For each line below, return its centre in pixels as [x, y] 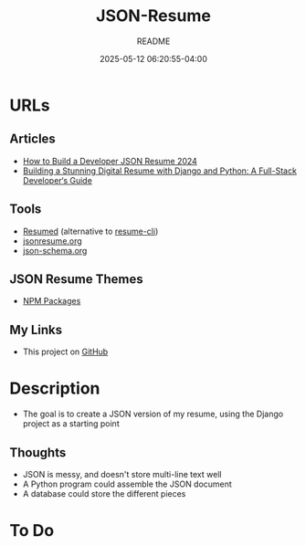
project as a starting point [71, 424]
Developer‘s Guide [58, 180]
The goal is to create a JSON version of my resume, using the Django [153, 414]
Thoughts [38, 452]
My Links [36, 330]
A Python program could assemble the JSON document [127, 484]
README [153, 41]
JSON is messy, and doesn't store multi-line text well [122, 474]
